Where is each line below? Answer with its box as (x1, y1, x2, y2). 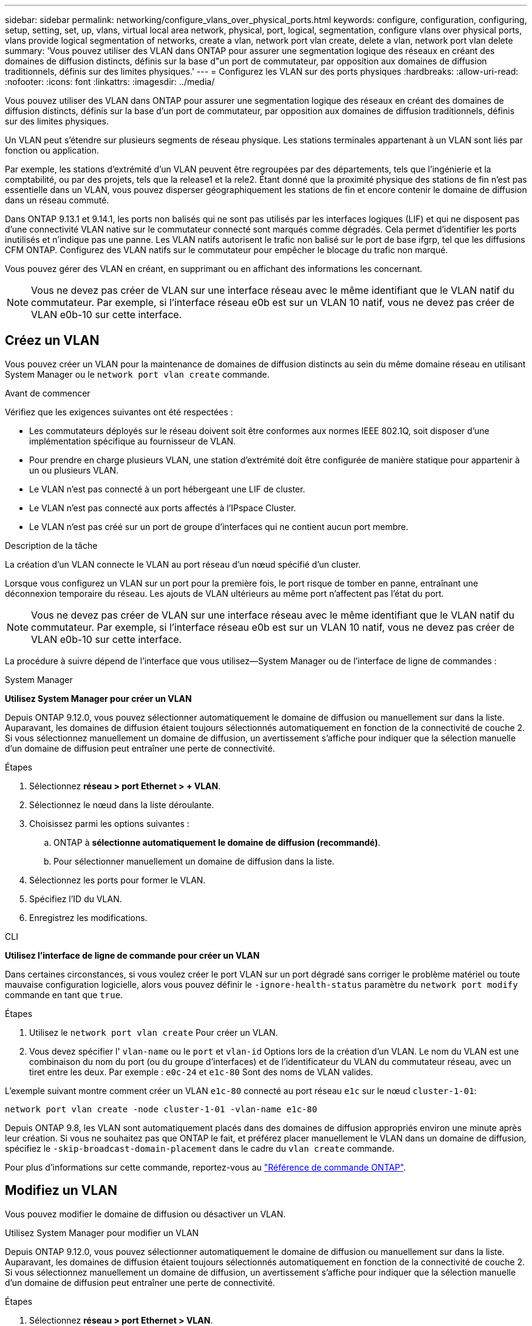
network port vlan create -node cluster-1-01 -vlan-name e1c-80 (5, 1104, 318, 1114)
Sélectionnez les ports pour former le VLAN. (29, 874, 206, 885)
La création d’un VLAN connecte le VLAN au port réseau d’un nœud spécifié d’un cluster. (5, 559, 361, 569)
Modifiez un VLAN (5, 1183, 118, 1198)
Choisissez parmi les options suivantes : (29, 818, 189, 829)
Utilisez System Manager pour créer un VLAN (5, 693, 192, 704)
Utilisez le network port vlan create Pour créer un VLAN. (29, 1027, 278, 1038)
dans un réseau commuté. (5, 195, 109, 205)
